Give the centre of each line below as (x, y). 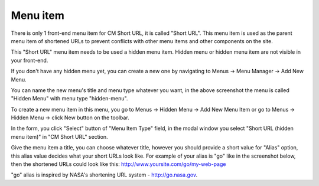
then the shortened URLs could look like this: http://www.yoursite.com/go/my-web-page (118, 164)
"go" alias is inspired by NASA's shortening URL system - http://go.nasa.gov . (104, 175)
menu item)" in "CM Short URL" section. (60, 136)
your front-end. (30, 60)
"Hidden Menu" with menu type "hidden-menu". (69, 99)
